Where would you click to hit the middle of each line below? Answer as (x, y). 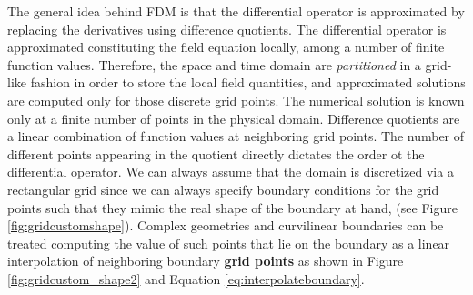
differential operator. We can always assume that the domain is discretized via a (231, 172)
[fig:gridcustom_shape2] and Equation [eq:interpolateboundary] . (186, 278)
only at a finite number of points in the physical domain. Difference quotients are (234, 118)
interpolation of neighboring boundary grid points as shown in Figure (206, 261)
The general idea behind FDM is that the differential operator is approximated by (236, 11)
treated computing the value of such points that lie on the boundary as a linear (229, 243)
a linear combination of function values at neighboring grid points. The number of (236, 136)
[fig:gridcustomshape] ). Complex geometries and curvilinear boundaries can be (226, 225)
